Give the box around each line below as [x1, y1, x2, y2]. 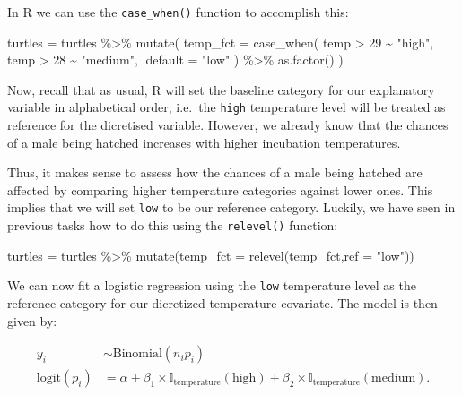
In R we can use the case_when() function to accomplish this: [7, 3, 349, 21]
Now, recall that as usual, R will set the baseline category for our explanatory [7, 80, 435, 99]
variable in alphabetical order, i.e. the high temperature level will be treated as [7, 98, 446, 116]
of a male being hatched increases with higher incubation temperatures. [7, 133, 401, 151]
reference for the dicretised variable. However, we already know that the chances [7, 116, 449, 134]
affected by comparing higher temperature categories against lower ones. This [7, 180, 433, 199]
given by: [7, 311, 57, 330]
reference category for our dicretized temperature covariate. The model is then [7, 294, 438, 313]
